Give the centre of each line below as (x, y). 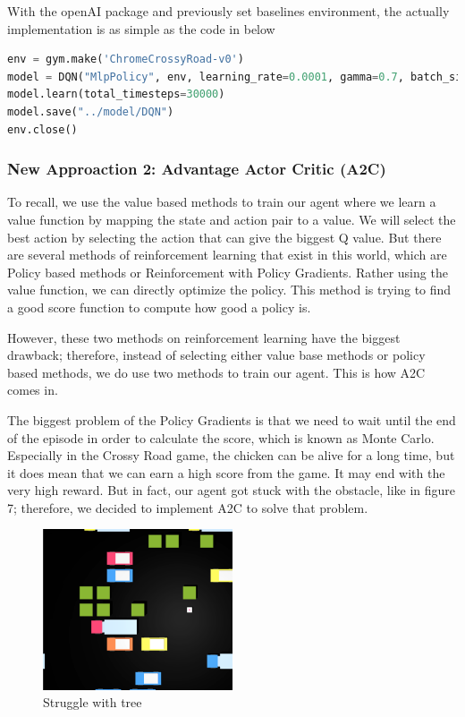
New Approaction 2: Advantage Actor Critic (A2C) (197, 169)
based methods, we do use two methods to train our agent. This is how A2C (216, 372)
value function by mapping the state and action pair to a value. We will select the (232, 219)
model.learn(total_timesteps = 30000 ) (116, 94)
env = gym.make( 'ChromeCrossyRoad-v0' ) (126, 60)
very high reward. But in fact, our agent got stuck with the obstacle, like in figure (232, 490)
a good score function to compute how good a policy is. (159, 307)
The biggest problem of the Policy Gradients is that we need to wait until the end (232, 419)
